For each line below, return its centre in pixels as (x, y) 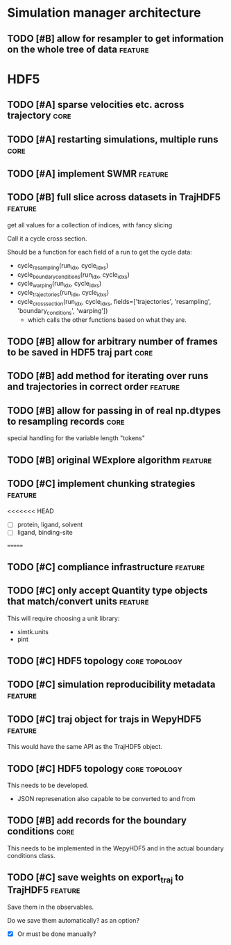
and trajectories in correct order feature (94, 387)
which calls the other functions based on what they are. (107, 320)
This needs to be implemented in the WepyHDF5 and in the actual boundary (115, 848)
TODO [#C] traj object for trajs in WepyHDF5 (104, 719)
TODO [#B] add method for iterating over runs (108, 376)
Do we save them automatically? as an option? (74, 920)
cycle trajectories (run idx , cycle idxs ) (63, 293)
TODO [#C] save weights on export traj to (96, 878)
